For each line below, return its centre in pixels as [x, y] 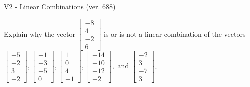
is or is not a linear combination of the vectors [175, 34]
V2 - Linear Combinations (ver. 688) [60, 6]
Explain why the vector [40, 34]
